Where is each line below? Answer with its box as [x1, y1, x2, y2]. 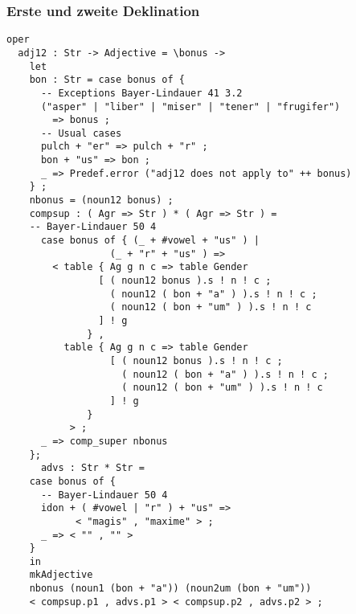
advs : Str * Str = [40, 462, 145, 474]
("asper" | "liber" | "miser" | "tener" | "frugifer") [40, 100, 341, 113]
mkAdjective [29, 569, 93, 581]
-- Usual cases [40, 127, 122, 139]
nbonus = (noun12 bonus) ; [29, 194, 174, 207]
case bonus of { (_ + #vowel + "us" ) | [40, 235, 260, 247]
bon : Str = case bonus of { [29, 74, 185, 86]
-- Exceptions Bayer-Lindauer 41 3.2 [40, 87, 243, 99]
